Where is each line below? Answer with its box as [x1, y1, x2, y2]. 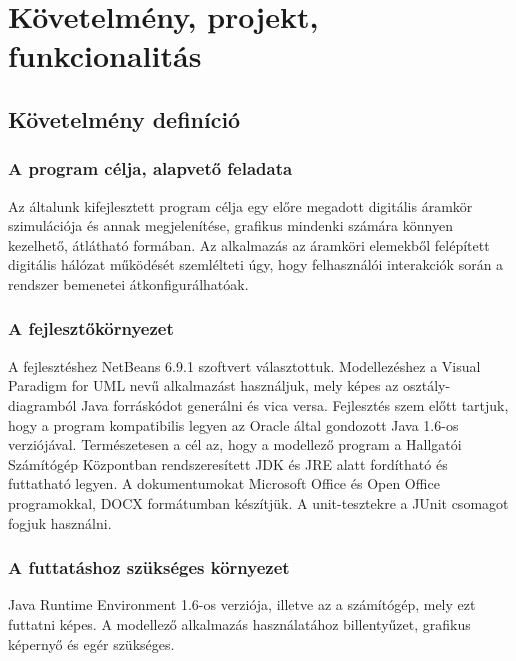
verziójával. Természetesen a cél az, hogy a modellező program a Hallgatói [8, 434, 462, 455]
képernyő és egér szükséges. [8, 633, 175, 654]
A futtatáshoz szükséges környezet [8, 555, 290, 580]
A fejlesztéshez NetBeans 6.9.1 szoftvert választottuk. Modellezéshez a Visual [8, 355, 481, 376]
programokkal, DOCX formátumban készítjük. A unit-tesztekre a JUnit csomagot [8, 492, 509, 513]
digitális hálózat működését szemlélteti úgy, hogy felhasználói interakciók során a [8, 254, 504, 275]
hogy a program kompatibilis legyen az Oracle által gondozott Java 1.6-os [8, 414, 459, 435]
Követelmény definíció [8, 103, 241, 134]
